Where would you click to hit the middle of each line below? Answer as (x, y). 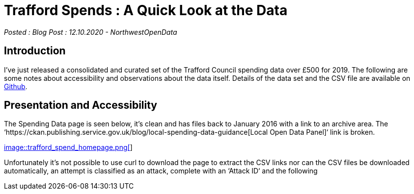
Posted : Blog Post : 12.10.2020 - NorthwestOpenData (91, 32)
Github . (16, 86)
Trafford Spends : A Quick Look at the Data (146, 10)
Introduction (35, 51)
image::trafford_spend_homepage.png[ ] (68, 147)
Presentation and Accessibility (81, 105)
